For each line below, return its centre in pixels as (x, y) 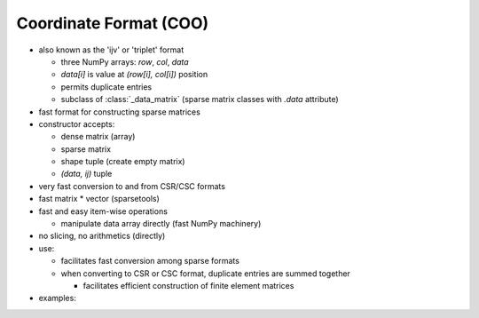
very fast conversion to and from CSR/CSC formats (132, 186)
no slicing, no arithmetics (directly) (102, 236)
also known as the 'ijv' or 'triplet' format (111, 50)
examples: (58, 298)
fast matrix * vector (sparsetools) (99, 199)
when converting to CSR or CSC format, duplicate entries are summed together (205, 273)
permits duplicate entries (106, 87)
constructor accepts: (77, 123)
